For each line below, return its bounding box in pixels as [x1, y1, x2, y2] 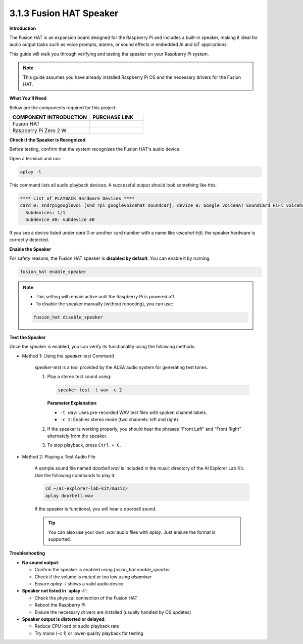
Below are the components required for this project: [9, 104, 117, 111]
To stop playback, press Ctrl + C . [47, 442, 121, 448]
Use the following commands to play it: [34, 472, 116, 478]
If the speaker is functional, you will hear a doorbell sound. [34, 505, 157, 512]
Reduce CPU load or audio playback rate [34, 623, 120, 629]
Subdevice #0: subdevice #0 [25, 216, 95, 222]
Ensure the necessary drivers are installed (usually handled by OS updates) [34, 609, 191, 615]
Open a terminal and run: [9, 155, 62, 161]
